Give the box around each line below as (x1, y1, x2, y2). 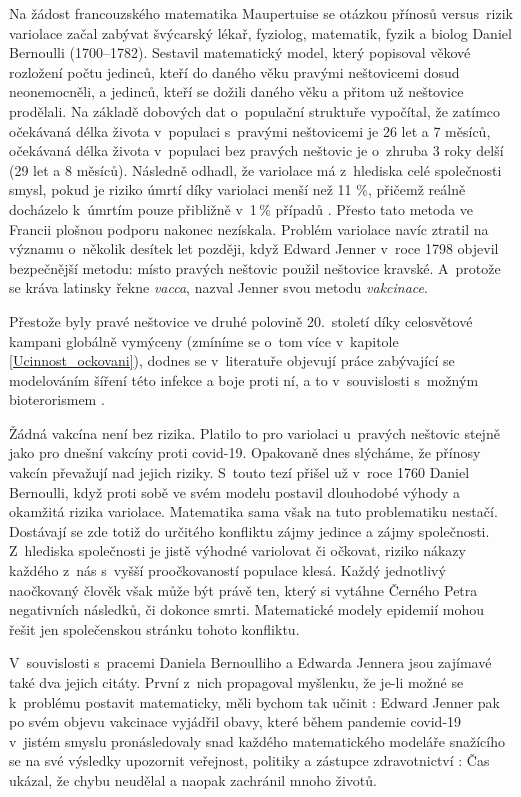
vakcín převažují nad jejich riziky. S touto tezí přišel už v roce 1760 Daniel (9, 462, 470, 483)
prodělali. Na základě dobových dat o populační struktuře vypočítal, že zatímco (9, 100, 501, 121)
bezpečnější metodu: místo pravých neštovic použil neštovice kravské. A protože (9, 257, 501, 278)
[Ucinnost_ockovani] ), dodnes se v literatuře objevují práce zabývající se (9, 350, 455, 371)
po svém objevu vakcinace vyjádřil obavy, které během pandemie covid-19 (9, 711, 462, 732)
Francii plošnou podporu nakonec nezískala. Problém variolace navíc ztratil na (9, 218, 489, 239)
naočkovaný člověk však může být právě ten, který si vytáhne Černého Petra (9, 579, 478, 600)
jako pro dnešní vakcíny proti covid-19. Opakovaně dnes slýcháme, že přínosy (9, 442, 481, 463)
